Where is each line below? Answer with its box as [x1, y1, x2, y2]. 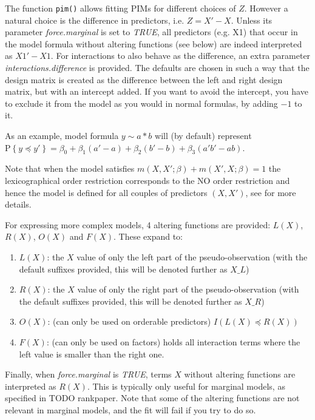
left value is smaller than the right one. [19, 347, 164, 360]
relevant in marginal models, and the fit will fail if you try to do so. [5, 403, 256, 416]
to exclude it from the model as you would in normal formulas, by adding [5, 97, 278, 109]
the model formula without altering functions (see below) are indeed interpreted [5, 37, 302, 50]
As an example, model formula [5, 129, 119, 141]
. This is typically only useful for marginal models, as [87, 379, 285, 392]
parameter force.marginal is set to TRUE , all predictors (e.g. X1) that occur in [5, 25, 298, 38]
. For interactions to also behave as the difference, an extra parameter [50, 49, 311, 62]
